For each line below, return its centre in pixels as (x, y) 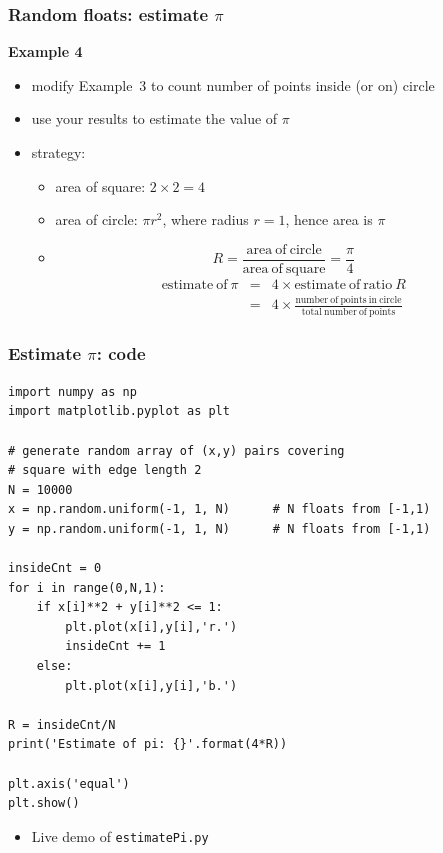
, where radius (205, 219)
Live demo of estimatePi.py (120, 835)
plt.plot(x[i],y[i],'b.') (151, 685)
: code (121, 353)
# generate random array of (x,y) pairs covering (176, 450)
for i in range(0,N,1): (87, 587)
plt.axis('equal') (69, 783)
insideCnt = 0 (55, 568)
